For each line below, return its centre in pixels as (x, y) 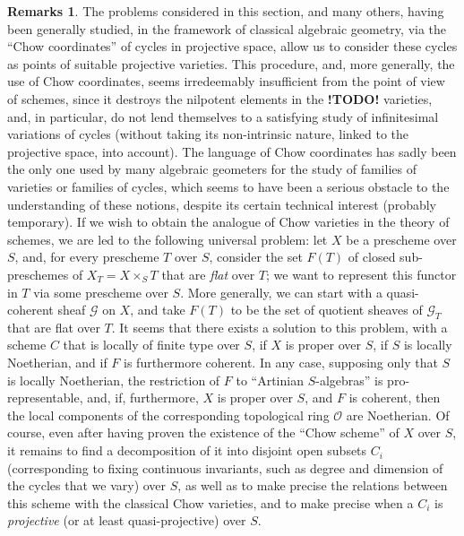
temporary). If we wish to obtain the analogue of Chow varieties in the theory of (228, 222)
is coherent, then (395, 398)
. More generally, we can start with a (281, 292)
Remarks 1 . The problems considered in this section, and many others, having (226, 11)
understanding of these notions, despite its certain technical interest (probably (222, 204)
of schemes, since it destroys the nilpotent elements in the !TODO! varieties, (220, 98)
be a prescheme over (401, 239)
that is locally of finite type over (151, 345)
